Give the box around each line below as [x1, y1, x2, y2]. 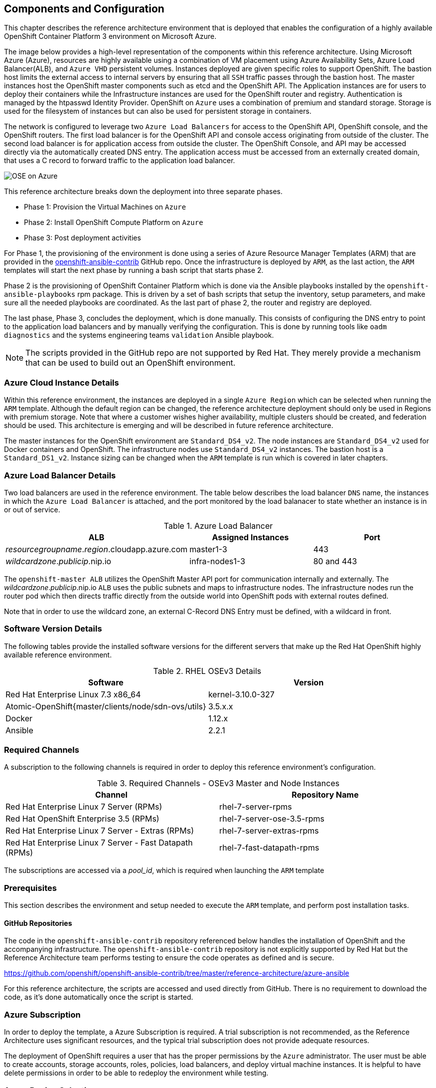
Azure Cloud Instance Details [4, 377, 119, 388]
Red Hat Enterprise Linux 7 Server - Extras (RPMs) [5, 826, 194, 836]
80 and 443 [313, 556, 357, 566]
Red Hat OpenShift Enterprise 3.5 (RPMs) [5, 814, 159, 824]
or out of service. [4, 505, 60, 514]
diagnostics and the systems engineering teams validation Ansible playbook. [4, 331, 274, 340]
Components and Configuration [4, 2, 164, 15]
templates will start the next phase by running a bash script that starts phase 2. [4, 266, 264, 275]
